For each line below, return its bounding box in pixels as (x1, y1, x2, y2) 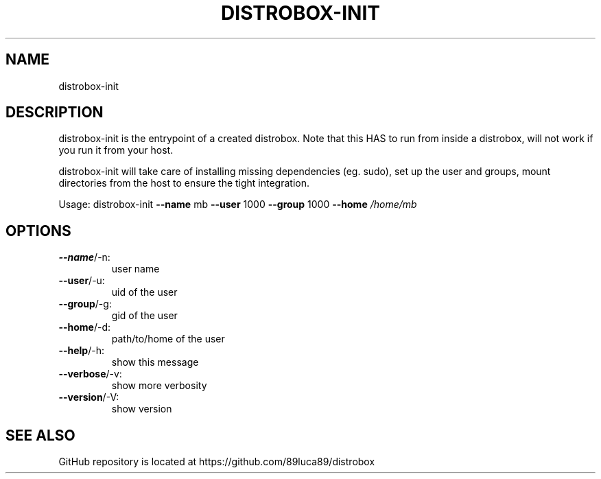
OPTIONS (5, 222, 71, 239)
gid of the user (111, 309, 178, 322)
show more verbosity (111, 379, 207, 392)
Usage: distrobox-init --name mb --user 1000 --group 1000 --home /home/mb (58, 198, 417, 211)
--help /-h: (58, 344, 104, 357)
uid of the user (111, 286, 178, 299)
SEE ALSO (5, 426, 75, 444)
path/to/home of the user (111, 333, 225, 345)
